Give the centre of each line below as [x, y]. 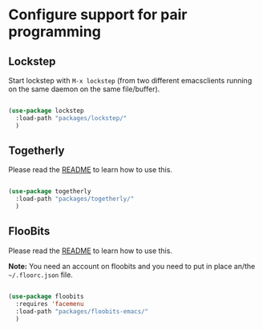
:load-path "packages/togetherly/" [75, 199]
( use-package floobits [46, 296]
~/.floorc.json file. [41, 275]
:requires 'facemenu [50, 304]
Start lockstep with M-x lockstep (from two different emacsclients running [130, 80]
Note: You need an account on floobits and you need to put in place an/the [132, 266]
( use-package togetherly [50, 191]
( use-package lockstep [46, 111]
